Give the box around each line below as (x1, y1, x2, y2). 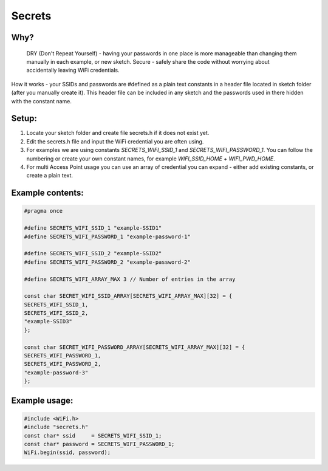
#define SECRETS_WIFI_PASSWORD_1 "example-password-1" (24, 233, 191, 240)
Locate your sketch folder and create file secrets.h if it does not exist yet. (26, 129, 210, 137)
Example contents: (11, 188, 84, 198)
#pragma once (24, 207, 63, 215)
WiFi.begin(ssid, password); (24, 449, 111, 456)
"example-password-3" (24, 369, 89, 376)
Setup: (11, 113, 38, 124)
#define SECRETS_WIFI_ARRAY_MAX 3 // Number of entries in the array (24, 275, 236, 283)
